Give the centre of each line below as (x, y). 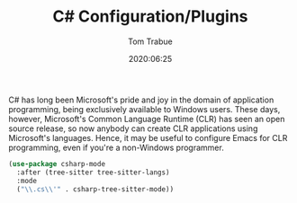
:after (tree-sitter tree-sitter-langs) (93, 172)
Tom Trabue (150, 41)
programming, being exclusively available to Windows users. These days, (144, 109)
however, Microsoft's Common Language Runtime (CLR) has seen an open (147, 119)
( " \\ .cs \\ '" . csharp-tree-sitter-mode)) (95, 189)
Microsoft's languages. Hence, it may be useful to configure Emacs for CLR (148, 137)
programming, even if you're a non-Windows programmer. (116, 147)
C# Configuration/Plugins (150, 17)
